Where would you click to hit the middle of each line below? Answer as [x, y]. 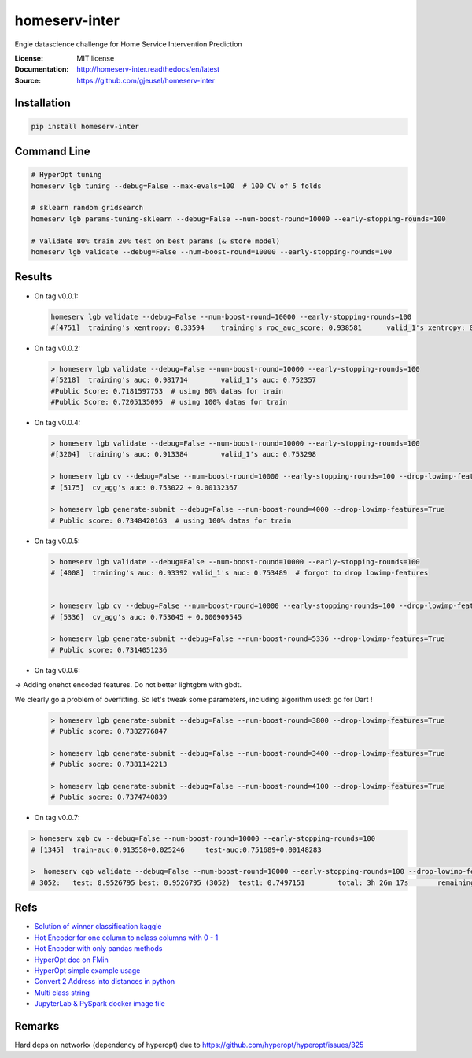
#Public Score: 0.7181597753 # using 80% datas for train [167, 391]
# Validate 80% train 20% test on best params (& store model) [156, 241]
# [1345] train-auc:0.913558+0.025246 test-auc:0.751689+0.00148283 [176, 849]
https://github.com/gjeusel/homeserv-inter [146, 80]
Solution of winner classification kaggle [98, 927]
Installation [42, 103]
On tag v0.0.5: [57, 541]
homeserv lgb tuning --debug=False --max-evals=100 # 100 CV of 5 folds [176, 186]
